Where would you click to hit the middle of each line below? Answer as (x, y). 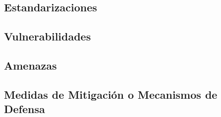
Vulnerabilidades (48, 36)
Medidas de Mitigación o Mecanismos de (111, 94)
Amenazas (30, 65)
